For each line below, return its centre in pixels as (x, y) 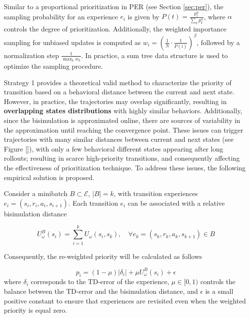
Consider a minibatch (36, 193)
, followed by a (218, 42)
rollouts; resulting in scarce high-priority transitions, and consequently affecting (122, 158)
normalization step (31, 55)
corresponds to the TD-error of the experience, (100, 281)
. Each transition (93, 203)
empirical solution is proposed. (49, 177)
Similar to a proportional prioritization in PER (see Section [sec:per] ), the (114, 6)
